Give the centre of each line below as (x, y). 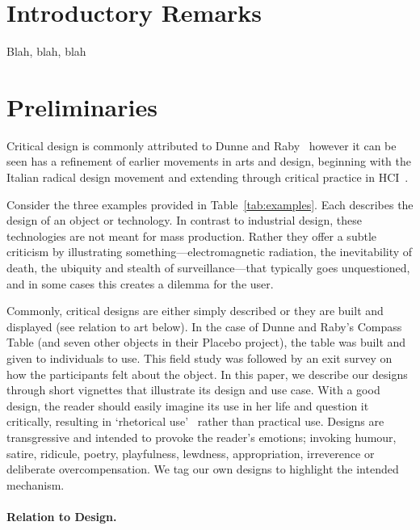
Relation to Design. (62, 516)
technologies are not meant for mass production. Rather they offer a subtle (192, 236)
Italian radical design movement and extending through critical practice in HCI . (208, 177)
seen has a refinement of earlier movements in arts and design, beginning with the (209, 161)
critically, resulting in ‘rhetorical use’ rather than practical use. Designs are (195, 421)
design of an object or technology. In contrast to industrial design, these (184, 220)
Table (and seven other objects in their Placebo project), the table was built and (206, 342)
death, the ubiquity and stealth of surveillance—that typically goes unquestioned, (208, 267)
